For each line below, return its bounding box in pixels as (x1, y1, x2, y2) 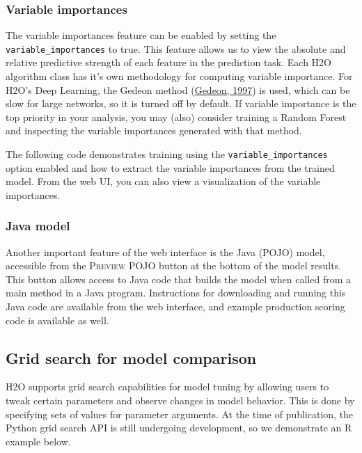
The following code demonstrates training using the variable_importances (6, 147, 328, 161)
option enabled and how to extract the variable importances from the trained (6, 160, 335, 175)
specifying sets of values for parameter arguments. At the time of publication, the (6, 406, 354, 421)
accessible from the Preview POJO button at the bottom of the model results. (6, 258, 342, 273)
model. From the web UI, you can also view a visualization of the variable (6, 174, 321, 189)
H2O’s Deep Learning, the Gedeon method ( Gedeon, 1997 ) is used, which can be (6, 82, 350, 97)
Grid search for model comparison (6, 347, 257, 368)
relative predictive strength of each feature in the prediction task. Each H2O (6, 55, 331, 70)
